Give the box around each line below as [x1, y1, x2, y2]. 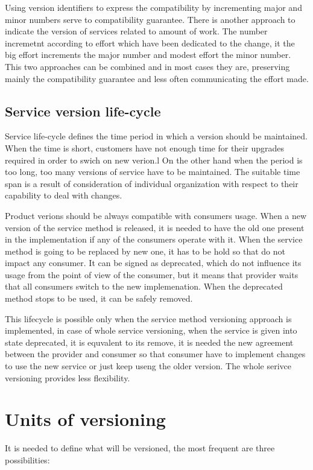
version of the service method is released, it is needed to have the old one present [5, 221, 305, 233]
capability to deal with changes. [5, 189, 122, 202]
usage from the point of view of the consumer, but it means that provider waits [5, 268, 299, 281]
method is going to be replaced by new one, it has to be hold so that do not [5, 244, 285, 257]
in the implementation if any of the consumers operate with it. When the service [5, 233, 303, 246]
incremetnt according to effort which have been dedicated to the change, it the [5, 36, 295, 49]
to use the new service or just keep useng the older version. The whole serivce [5, 360, 292, 372]
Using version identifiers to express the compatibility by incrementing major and [5, 1, 302, 13]
